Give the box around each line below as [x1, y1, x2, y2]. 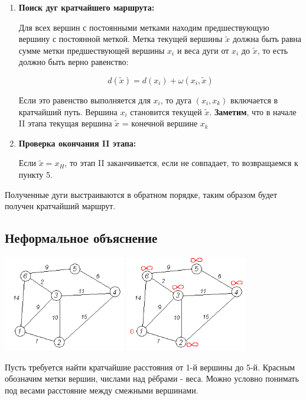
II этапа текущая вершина [18, 117, 112, 129]
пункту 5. [18, 168, 53, 180]
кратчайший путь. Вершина [18, 105, 118, 118]
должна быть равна [232, 32, 302, 45]
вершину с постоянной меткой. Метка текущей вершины [18, 32, 223, 45]
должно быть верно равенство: [18, 56, 129, 68]
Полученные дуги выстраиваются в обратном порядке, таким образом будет [5, 188, 278, 200]
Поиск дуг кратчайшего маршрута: [18, 1, 155, 13]
